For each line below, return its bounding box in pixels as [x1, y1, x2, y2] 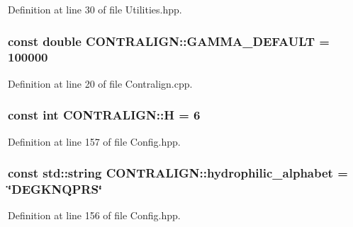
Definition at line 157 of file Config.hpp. [8, 134, 181, 149]
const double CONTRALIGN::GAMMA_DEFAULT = [8, 32, 330, 50]
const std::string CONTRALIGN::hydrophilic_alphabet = [8, 164, 348, 182]
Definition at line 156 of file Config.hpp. [8, 208, 181, 223]
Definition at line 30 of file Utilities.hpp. [8, 2, 182, 16]
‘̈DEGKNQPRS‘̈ [8, 180, 103, 197]
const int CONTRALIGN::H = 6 [8, 106, 201, 124]
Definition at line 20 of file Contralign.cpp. [8, 76, 193, 91]
